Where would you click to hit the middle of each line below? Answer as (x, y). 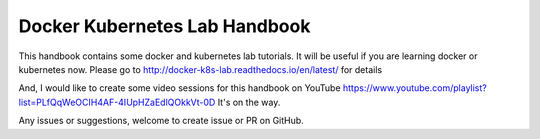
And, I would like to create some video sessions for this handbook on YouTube (179, 88)
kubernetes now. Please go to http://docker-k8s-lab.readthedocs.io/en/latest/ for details (200, 69)
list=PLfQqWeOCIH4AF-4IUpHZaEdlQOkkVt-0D (117, 102)
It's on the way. (249, 102)
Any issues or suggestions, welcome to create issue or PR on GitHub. (161, 121)
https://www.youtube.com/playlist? (414, 88)
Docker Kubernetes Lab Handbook (164, 26)
